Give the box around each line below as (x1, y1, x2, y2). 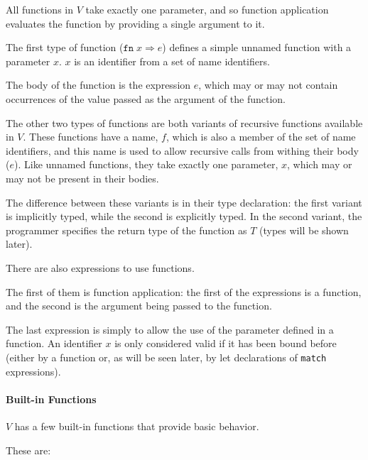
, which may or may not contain (198, 77, 338, 92)
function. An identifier (6, 336, 102, 351)
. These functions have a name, (23, 129, 158, 144)
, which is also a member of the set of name (166, 129, 356, 144)
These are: (6, 442, 51, 457)
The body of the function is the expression (6, 77, 191, 92)
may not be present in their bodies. (6, 170, 159, 185)
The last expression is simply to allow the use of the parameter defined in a (6, 322, 334, 336)
